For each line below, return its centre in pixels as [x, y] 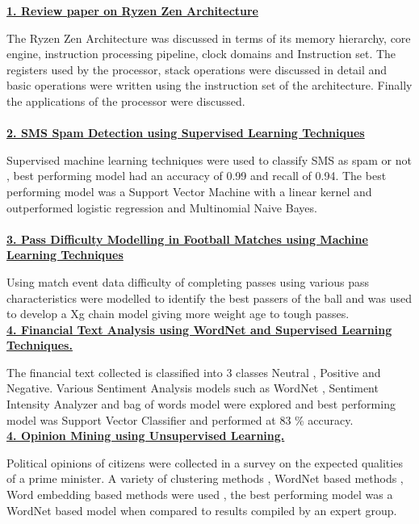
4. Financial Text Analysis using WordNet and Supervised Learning [199, 329]
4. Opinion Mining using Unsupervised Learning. [146, 436]
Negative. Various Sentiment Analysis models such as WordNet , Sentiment [193, 388]
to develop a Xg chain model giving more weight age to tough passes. [178, 314]
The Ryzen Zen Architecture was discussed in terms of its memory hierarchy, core [209, 38]
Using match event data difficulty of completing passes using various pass [188, 281]
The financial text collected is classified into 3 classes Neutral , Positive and [194, 372]
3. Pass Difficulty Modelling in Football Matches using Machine [187, 239]
